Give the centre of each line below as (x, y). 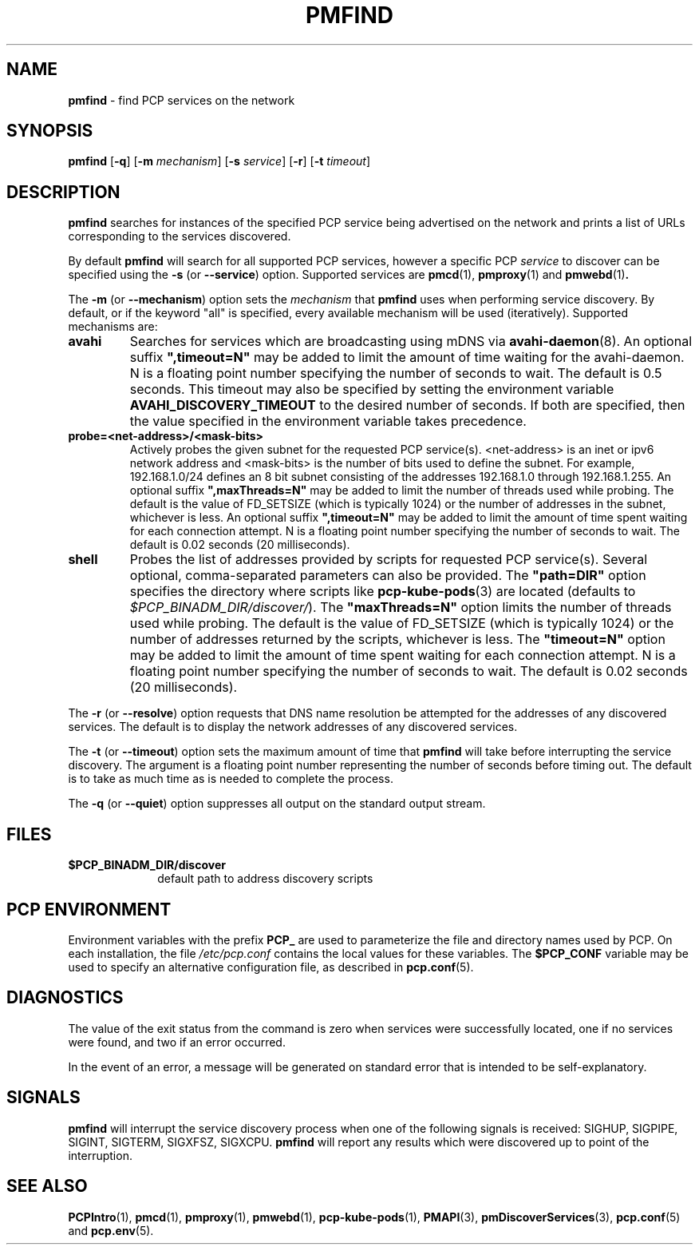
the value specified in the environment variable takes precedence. (328, 421)
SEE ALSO (47, 1186)
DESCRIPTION (63, 192)
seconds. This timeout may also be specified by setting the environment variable (372, 389)
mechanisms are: (113, 327)
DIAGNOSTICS (65, 998)
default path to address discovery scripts (265, 879)
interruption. (100, 1155)
